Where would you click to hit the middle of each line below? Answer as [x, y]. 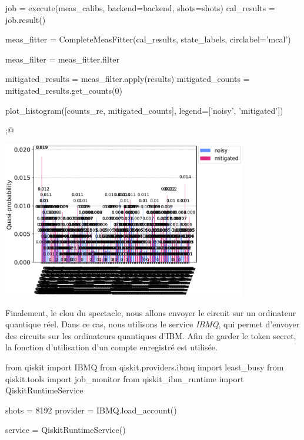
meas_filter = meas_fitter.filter [62, 59]
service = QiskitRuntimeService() [66, 430]
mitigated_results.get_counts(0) [64, 90]
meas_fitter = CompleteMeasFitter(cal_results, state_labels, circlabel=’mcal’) [148, 39]
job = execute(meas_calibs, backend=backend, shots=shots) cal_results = [140, 8]
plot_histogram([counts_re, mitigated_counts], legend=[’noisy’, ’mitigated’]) [144, 110]
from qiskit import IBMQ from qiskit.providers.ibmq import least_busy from [145, 367]
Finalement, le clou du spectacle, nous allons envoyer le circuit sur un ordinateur [151, 312]
